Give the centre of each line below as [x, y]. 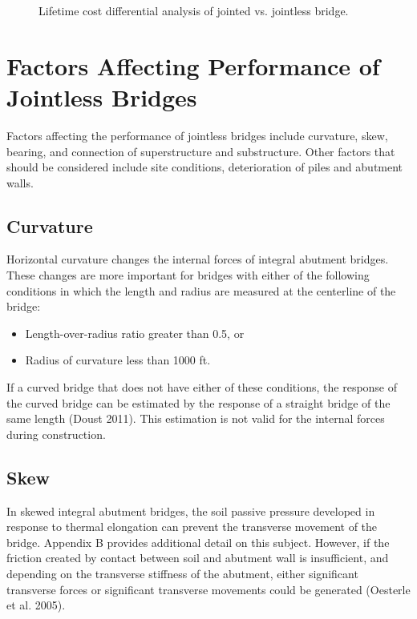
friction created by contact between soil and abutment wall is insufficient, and [198, 558]
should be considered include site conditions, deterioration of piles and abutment [205, 167]
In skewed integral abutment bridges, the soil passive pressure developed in [191, 510]
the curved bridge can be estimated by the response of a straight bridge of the [198, 402]
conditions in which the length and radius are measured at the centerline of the [201, 290]
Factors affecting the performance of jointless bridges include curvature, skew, [197, 135]
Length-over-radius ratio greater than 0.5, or [135, 333]
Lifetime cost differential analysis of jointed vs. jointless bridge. [194, 10]
